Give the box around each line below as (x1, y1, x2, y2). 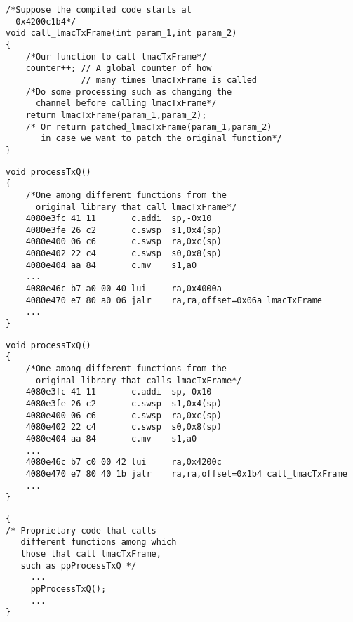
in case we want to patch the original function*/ (41, 133, 282, 144)
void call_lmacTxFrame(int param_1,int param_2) (6, 28, 237, 39)
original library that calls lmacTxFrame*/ (35, 375, 242, 385)
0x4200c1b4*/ (15, 16, 76, 27)
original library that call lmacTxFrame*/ (35, 201, 237, 212)
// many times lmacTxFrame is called (81, 74, 257, 85)
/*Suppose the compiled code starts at (6, 5, 192, 15)
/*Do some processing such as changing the (25, 86, 232, 97)
